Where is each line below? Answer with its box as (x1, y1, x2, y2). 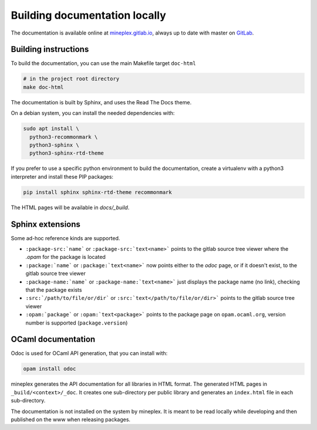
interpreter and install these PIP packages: (11, 173, 114, 180)
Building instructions (11, 45, 89, 54)
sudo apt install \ (23, 125, 79, 132)
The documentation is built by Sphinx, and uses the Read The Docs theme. (11, 98, 192, 105)
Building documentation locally (11, 9, 167, 22)
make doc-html (23, 84, 64, 90)
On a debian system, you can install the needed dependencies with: (11, 110, 175, 117)
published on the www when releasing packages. (11, 416, 131, 423)
